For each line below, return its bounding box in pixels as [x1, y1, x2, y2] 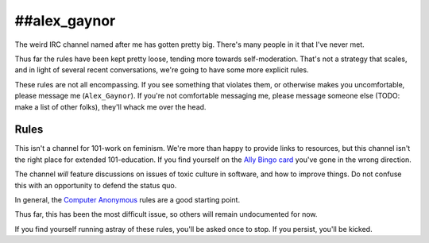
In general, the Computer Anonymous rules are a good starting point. [14, 195, 241, 204]
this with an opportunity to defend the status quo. [14, 180, 177, 190]
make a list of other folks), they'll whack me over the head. [14, 102, 207, 111]
